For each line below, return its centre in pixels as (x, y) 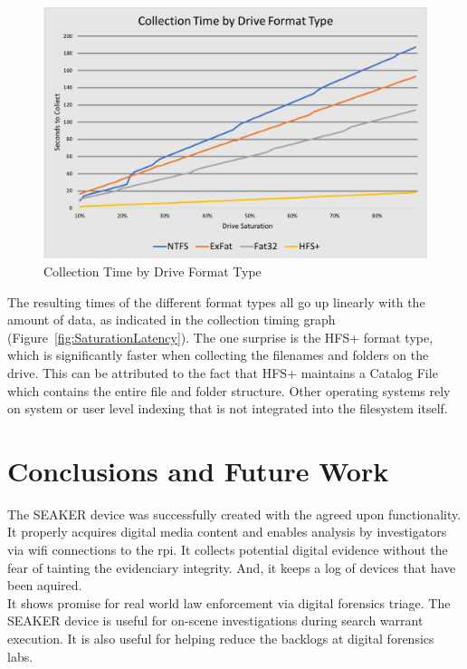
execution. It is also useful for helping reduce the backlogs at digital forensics (221, 639)
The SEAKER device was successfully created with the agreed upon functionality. (234, 514)
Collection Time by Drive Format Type (152, 271)
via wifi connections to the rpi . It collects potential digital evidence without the (228, 550)
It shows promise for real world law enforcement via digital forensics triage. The (229, 602)
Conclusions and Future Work (198, 470)
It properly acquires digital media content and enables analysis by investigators (227, 532)
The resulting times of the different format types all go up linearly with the (216, 301)
